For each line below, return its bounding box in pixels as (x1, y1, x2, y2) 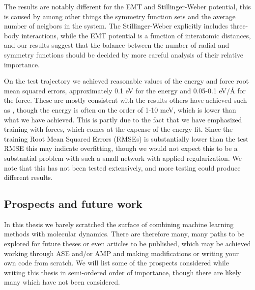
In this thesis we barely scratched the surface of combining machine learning (4, 219, 234, 229)
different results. (4, 172, 53, 182)
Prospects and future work (4, 196, 142, 211)
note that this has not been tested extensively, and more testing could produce (4, 162, 241, 173)
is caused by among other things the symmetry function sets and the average (4, 11, 236, 21)
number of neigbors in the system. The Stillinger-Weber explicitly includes (4, 21, 228, 31)
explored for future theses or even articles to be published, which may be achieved (4, 238, 251, 249)
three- (230, 21, 248, 31)
